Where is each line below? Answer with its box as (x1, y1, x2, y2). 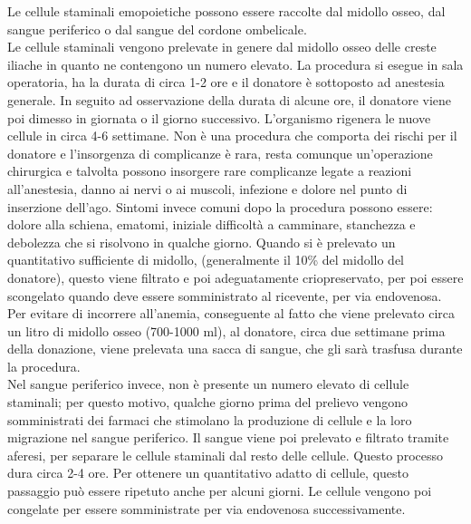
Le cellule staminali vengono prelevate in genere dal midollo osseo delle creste (7, 37, 437, 56)
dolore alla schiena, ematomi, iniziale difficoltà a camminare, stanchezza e (7, 215, 416, 234)
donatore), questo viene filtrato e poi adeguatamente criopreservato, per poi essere (7, 267, 464, 286)
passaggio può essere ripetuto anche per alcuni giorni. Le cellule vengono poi (7, 481, 432, 500)
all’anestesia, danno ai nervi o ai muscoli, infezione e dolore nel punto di (7, 179, 408, 198)
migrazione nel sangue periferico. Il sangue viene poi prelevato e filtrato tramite (7, 428, 449, 447)
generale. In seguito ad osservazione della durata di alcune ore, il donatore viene (7, 90, 452, 109)
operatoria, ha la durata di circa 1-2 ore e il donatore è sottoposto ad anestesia (7, 73, 445, 92)
